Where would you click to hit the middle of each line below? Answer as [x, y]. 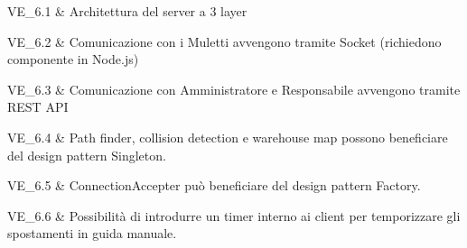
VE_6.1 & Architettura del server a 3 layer [127, 11]
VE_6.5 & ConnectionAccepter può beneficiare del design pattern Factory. [214, 185]
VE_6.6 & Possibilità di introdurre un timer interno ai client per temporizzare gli [234, 215]
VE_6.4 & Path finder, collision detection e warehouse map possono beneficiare [228, 137]
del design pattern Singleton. [87, 155]
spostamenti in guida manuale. [92, 233]
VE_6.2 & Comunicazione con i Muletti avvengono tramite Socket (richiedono [224, 41]
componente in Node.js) [73, 59]
